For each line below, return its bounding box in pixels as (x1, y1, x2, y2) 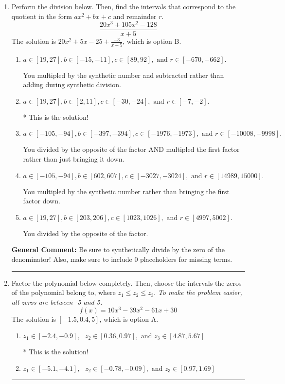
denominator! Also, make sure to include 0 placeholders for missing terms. (11, 254, 232, 264)
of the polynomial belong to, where (11, 287, 116, 297)
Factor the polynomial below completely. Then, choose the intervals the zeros (11, 277, 242, 288)
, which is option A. (99, 314, 159, 324)
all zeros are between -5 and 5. (11, 296, 103, 307)
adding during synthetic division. (23, 79, 121, 90)
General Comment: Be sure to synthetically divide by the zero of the (11, 244, 225, 255)
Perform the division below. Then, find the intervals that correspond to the (11, 1, 236, 11)
